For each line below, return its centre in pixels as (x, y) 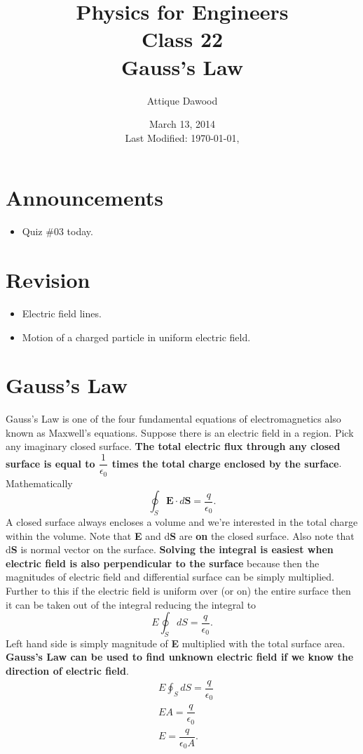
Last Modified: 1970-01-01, (182, 137)
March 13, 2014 (182, 124)
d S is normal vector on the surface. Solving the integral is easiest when (170, 549)
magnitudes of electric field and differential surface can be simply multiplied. (170, 577)
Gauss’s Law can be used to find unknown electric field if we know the (180, 657)
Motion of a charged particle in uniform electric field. (136, 337)
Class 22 (182, 39)
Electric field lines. (62, 313)
